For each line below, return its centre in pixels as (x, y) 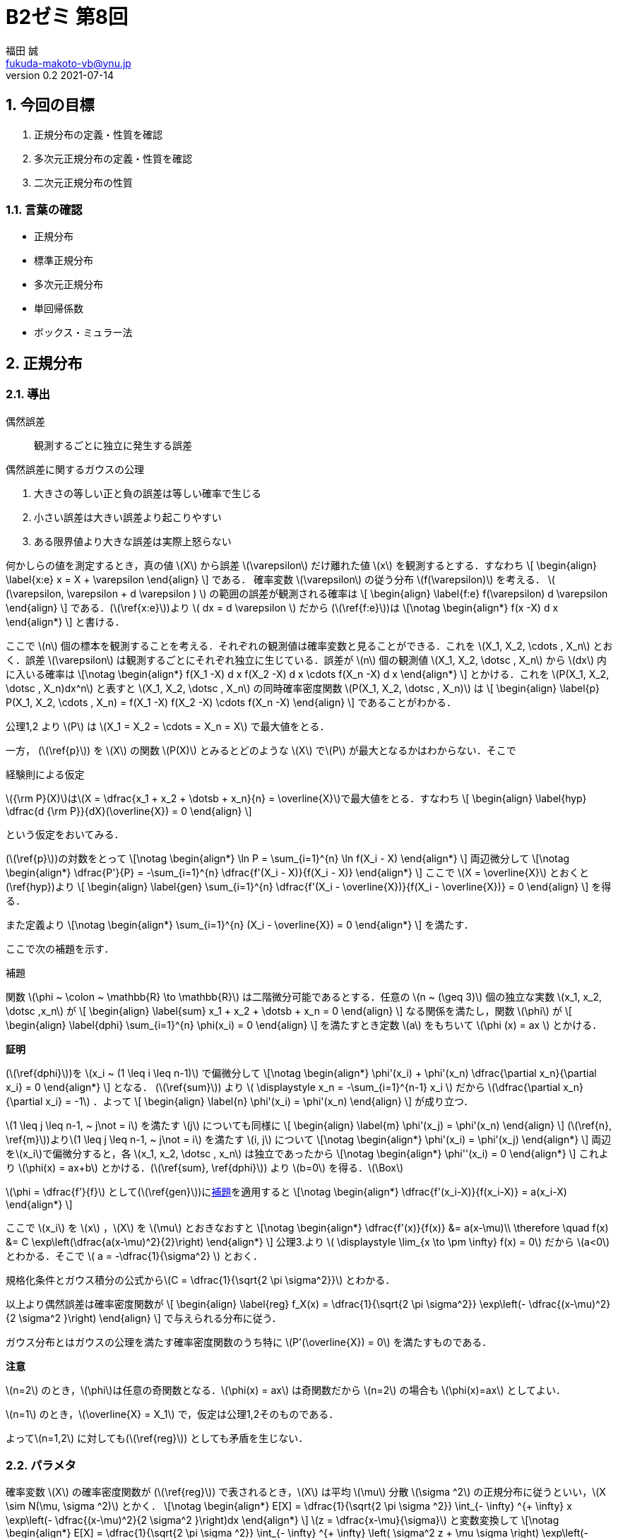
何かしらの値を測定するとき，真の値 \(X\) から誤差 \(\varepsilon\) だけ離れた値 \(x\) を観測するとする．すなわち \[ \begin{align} (301, 565)
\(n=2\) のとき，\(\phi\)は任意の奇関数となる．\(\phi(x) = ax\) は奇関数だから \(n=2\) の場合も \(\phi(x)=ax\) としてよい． (286, 1390)
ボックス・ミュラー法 (83, 333)
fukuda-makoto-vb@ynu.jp (69, 63)
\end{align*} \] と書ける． (65, 621)
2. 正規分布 (44, 363)
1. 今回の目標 (50, 105)
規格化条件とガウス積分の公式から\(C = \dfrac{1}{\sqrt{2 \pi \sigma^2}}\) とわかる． (201, 1280)
